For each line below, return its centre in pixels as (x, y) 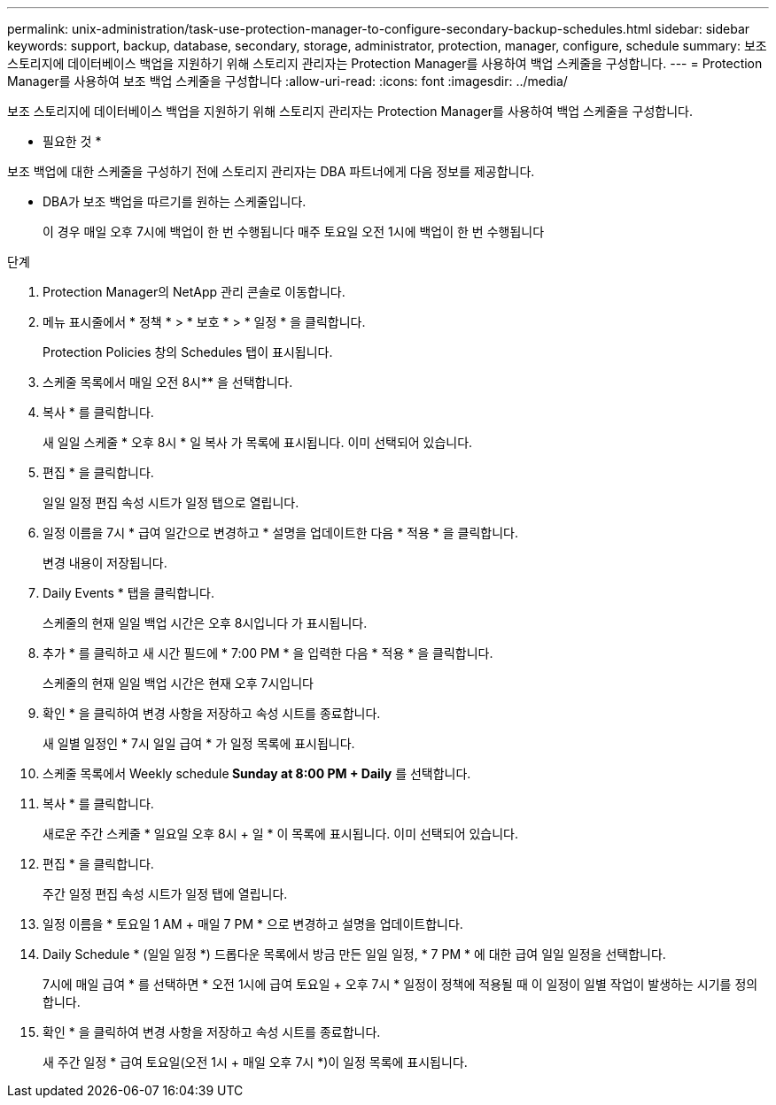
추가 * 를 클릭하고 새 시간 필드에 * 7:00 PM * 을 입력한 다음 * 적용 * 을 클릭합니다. (268, 653)
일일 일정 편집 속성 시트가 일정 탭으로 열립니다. (171, 502)
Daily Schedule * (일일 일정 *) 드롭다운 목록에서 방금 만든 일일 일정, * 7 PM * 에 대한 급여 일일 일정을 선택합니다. (354, 954)
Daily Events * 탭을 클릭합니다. (128, 593)
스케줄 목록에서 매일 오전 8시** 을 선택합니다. (168, 382)
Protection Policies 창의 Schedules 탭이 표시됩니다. (188, 352)
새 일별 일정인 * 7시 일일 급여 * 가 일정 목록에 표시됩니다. (199, 743)
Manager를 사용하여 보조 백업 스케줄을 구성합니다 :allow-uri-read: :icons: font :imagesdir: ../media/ (287, 81)
